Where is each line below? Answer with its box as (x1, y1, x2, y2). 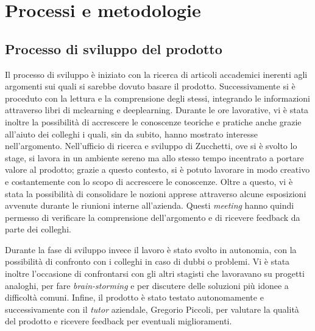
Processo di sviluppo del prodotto (5, 39, 222, 58)
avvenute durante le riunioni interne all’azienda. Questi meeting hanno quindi (5, 199, 294, 212)
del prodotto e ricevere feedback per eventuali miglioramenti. (5, 315, 232, 327)
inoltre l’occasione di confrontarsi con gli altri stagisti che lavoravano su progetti (5, 267, 305, 280)
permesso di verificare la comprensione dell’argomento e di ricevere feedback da (5, 211, 300, 223)
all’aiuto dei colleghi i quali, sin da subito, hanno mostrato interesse (5, 127, 258, 140)
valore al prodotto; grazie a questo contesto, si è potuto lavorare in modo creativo (5, 163, 310, 176)
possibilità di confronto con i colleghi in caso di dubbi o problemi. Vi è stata (5, 255, 290, 268)
